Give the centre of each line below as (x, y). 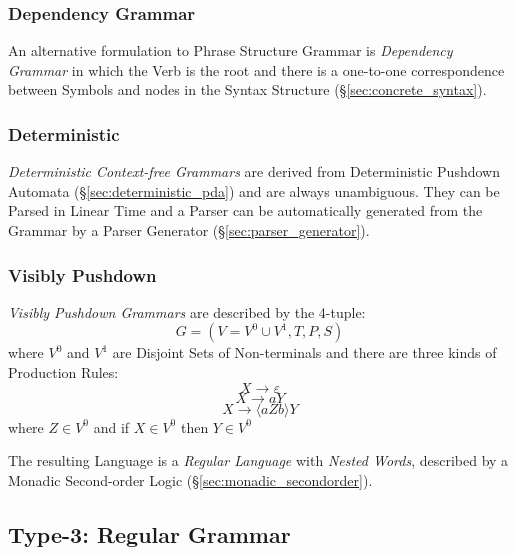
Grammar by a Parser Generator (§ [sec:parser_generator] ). (189, 230)
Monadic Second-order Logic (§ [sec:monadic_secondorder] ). (190, 479)
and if (111, 426)
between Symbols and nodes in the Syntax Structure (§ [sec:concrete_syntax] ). (247, 89)
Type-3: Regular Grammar (149, 533)
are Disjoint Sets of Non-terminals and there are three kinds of (304, 352)
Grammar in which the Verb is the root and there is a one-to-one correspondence (256, 69)
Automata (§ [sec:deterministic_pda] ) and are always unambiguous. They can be (254, 190)
